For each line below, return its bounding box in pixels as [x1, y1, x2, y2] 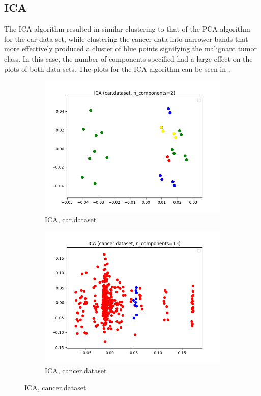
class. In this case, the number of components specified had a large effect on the [4, 53, 253, 64]
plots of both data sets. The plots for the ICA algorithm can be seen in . [4, 63, 230, 74]
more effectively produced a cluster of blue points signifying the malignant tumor [4, 43, 257, 54]
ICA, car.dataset [45, 214, 97, 224]
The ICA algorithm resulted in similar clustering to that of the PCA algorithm [4, 23, 250, 34]
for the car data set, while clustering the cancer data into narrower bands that [4, 33, 248, 44]
